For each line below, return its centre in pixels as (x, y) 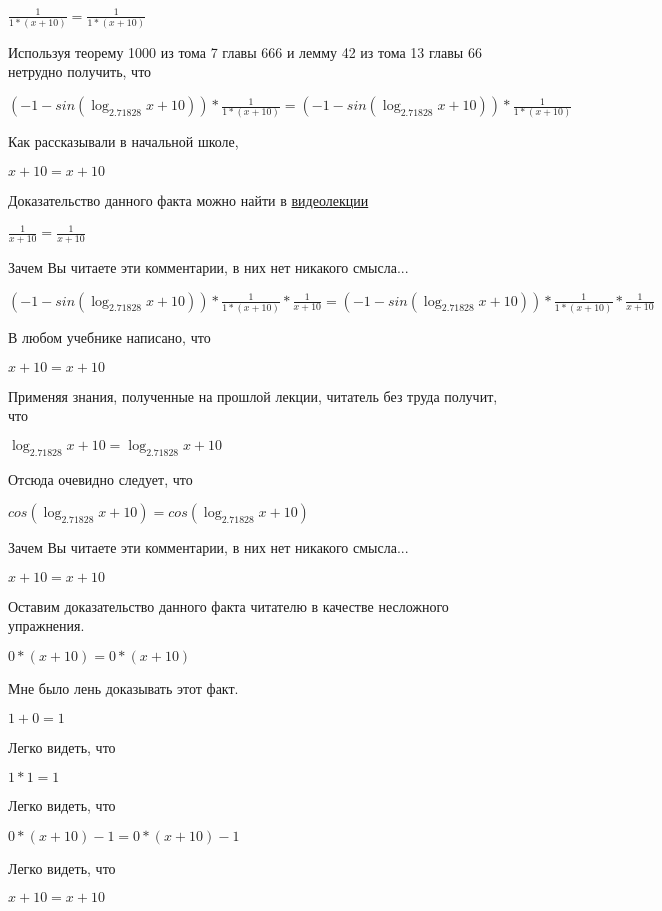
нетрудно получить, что (80, 71)
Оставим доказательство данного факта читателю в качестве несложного (228, 605)
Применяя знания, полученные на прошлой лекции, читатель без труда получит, (253, 395)
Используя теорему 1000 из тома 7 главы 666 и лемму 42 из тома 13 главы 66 (245, 51)
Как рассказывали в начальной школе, (123, 141)
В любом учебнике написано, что (109, 336)
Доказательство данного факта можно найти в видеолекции (188, 200)
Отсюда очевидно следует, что (100, 478)
